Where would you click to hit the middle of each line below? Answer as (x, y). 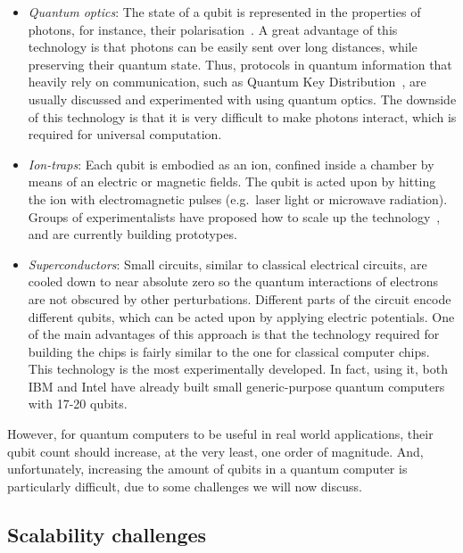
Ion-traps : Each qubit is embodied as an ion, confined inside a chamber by (231, 164)
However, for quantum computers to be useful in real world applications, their (220, 434)
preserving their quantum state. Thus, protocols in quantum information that (240, 64)
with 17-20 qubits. (78, 404)
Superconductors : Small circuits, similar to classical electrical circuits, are (227, 264)
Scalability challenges (107, 534)
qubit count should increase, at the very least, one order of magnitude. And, (215, 451)
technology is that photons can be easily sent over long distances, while (223, 47)
